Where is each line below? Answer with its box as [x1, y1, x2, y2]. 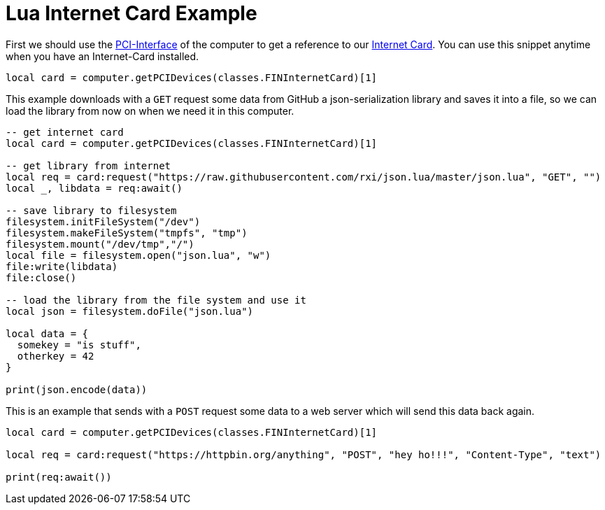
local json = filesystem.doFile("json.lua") [6, 305, 254, 317]
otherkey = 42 [17, 350, 94, 362]
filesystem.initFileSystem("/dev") [6, 215, 201, 227]
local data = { [6, 327, 89, 339]
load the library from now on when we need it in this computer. [6, 104, 294, 117]
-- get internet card [6, 126, 124, 138]
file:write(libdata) [6, 260, 118, 272]
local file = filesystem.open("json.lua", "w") [6, 249, 271, 261]
